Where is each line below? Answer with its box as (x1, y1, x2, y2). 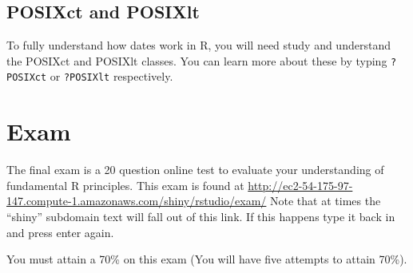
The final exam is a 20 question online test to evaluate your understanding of (6, 161, 384, 178)
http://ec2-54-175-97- (248, 176, 353, 193)
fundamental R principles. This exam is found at (6, 176, 244, 193)
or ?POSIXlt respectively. (50, 68, 173, 85)
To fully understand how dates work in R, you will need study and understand (6, 37, 391, 53)
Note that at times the (270, 192, 381, 209)
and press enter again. (6, 224, 114, 240)
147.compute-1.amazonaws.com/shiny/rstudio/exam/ (6, 192, 267, 209)
